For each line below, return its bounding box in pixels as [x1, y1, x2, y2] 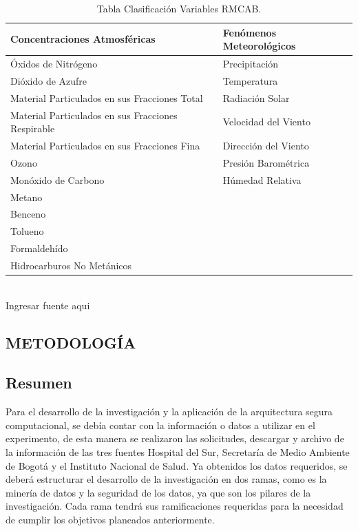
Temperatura [222, 73, 278, 87]
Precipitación [222, 56, 279, 71]
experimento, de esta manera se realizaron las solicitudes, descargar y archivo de [6, 431, 344, 446]
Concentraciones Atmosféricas [10, 32, 156, 46]
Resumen [6, 372, 72, 393]
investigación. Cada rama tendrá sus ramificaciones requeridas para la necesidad [6, 499, 344, 513]
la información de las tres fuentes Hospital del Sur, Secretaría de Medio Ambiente [6, 444, 350, 459]
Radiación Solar [222, 90, 290, 105]
